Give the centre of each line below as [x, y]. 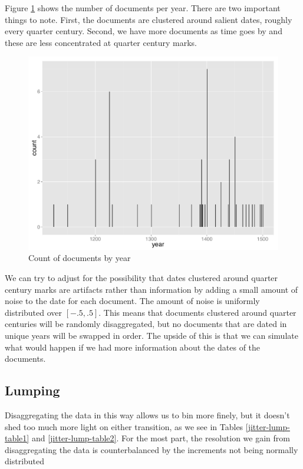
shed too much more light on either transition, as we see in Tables [124, 426]
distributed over [34, 312]
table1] [17, 438]
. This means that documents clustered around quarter [197, 312]
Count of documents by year [80, 258]
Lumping [32, 390]
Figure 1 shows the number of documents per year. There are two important [143, 8]
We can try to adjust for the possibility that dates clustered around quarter [141, 278]
